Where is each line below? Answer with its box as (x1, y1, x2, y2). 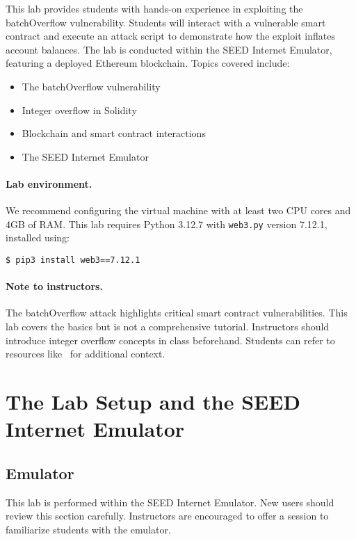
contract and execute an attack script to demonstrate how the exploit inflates (6, 29, 335, 43)
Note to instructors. (6, 279, 103, 293)
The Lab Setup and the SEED (6, 387, 301, 415)
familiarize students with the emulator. (6, 522, 171, 536)
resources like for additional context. (6, 346, 165, 361)
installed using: (6, 230, 70, 245)
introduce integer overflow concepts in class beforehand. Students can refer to (6, 332, 335, 347)
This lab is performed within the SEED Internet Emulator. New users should (6, 494, 334, 509)
